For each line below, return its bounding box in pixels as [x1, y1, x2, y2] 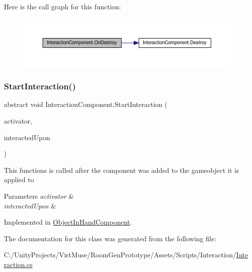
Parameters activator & [4, 190, 74, 201]
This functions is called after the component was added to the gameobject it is [4, 165, 239, 175]
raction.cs [4, 259, 33, 269]
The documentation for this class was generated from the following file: [4, 233, 216, 243]
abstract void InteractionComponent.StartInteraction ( [4, 99, 168, 109]
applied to [4, 174, 34, 185]
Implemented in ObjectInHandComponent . [4, 217, 132, 227]
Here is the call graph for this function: [4, 1, 121, 11]
